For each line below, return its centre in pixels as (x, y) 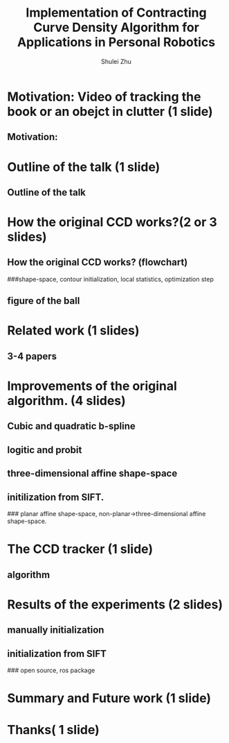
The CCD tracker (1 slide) (80, 549)
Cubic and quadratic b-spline (72, 426)
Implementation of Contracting (116, 13)
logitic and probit (45, 450)
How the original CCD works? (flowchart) (98, 263)
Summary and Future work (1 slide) (109, 698)
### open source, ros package (51, 670)
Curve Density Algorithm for (116, 27)
